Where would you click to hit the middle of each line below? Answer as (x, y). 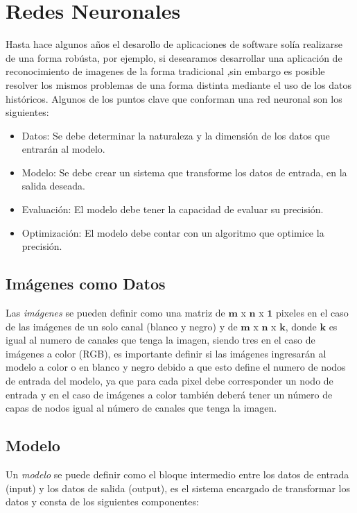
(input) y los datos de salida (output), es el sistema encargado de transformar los (178, 488)
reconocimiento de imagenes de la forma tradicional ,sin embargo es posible (165, 71)
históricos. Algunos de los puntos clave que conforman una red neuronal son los (174, 98)
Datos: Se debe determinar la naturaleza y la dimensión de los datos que (176, 135)
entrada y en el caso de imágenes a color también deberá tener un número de (169, 394)
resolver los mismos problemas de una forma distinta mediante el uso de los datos (178, 84)
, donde (301, 326)
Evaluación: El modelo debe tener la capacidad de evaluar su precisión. (173, 209)
